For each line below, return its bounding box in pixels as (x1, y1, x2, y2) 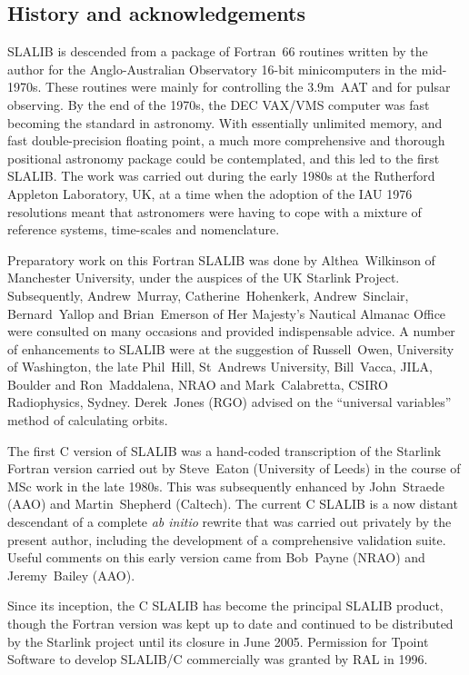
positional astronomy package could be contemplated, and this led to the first (7, 148, 440, 167)
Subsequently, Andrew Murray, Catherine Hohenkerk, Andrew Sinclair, (7, 285, 409, 304)
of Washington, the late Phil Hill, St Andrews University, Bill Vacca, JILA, (7, 357, 433, 376)
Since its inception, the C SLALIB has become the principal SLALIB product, (7, 596, 444, 615)
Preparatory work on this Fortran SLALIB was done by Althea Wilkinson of (7, 250, 435, 269)
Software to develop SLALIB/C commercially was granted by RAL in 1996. (7, 650, 428, 669)
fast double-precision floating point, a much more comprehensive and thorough (7, 131, 445, 150)
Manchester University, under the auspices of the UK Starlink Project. (7, 268, 400, 287)
